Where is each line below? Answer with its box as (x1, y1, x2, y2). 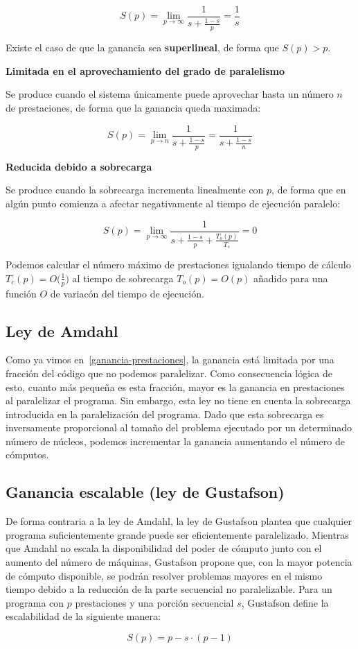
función (6, 286, 37, 300)
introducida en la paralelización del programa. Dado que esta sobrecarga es (6, 406, 324, 421)
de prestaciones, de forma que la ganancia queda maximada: (6, 101, 261, 115)
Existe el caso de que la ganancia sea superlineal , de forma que (6, 40, 279, 55)
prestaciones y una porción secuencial (75, 595, 234, 609)
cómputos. (6, 447, 49, 462)
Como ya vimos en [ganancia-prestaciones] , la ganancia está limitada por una (6, 352, 334, 367)
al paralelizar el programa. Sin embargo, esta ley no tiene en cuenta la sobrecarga (6, 393, 351, 408)
